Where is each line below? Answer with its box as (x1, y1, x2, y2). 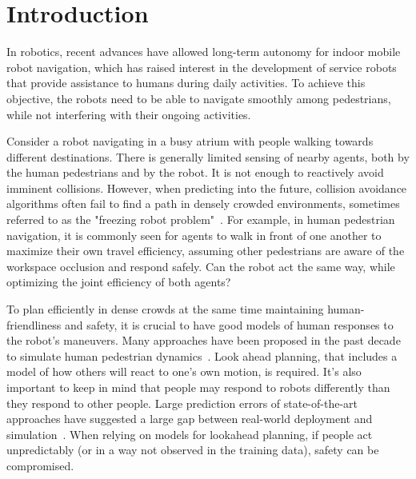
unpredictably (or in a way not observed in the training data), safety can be (6, 441, 379, 458)
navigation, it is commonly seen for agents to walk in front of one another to (6, 226, 382, 243)
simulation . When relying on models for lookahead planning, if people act (6, 425, 373, 442)
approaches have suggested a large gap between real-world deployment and (6, 410, 373, 427)
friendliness (6, 316, 62, 333)
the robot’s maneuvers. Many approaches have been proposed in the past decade (6, 332, 401, 349)
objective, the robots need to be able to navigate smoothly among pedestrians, (6, 90, 391, 106)
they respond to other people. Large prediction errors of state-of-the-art (6, 394, 358, 411)
